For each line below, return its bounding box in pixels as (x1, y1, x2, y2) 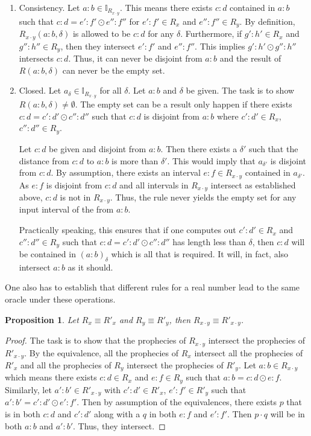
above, (19, 191, 43, 203)
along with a (93, 407, 140, 420)
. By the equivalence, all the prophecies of (24, 346, 179, 359)
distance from (19, 154, 69, 167)
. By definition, (239, 14, 295, 27)
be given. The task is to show (186, 84, 295, 97)
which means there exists (5, 371, 97, 383)
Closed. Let (19, 84, 61, 97)
